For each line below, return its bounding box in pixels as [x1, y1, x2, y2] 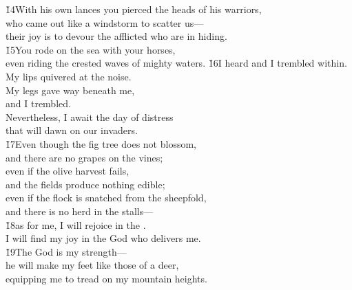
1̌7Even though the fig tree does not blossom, [6, 136, 196, 150]
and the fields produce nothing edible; [6, 177, 165, 191]
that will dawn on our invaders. [6, 123, 138, 137]
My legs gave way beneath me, [6, 82, 135, 97]
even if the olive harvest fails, [6, 164, 130, 178]
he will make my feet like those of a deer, [6, 258, 179, 272]
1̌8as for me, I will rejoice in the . [6, 217, 146, 232]
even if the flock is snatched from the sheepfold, [6, 190, 207, 205]
